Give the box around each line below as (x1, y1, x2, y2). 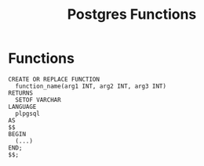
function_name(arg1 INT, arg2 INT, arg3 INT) (15, 82, 167, 90)
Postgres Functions (67, 5, 197, 23)
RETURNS (8, 88, 34, 97)
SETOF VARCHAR (15, 96, 61, 103)
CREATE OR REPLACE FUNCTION (8, 75, 100, 83)
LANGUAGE (8, 103, 37, 110)
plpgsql (15, 110, 41, 117)
